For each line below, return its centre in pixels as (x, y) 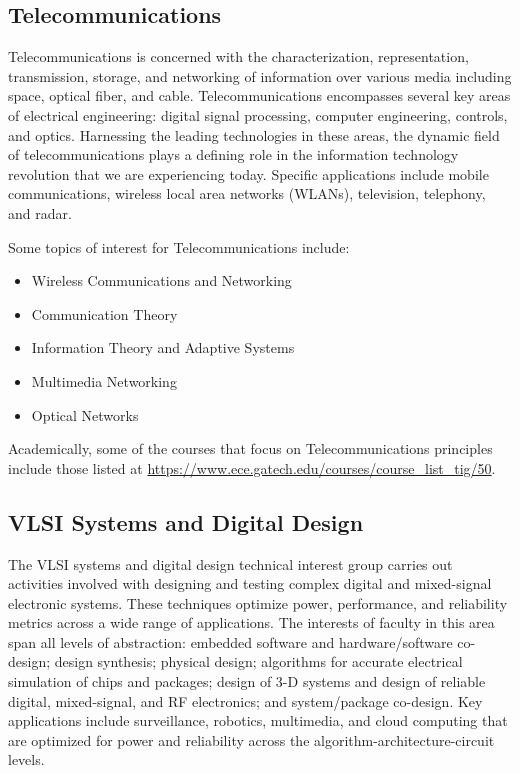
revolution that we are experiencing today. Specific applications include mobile (248, 173)
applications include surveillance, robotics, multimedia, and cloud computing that (258, 720)
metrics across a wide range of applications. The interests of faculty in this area (251, 622)
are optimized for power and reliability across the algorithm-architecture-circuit (251, 739)
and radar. (40, 212)
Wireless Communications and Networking (161, 280)
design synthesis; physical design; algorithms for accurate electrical (258, 661)
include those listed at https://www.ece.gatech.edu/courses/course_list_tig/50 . (252, 467)
